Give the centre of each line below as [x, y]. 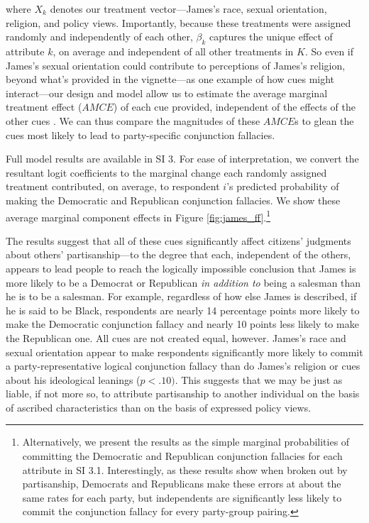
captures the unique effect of [271, 37]
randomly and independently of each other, [99, 37]
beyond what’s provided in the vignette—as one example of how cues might [170, 79]
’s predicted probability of [283, 186]
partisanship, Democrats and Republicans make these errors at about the [182, 484]
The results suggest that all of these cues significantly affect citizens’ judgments [178, 240]
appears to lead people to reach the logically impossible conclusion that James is [181, 268]
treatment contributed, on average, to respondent [113, 186]
